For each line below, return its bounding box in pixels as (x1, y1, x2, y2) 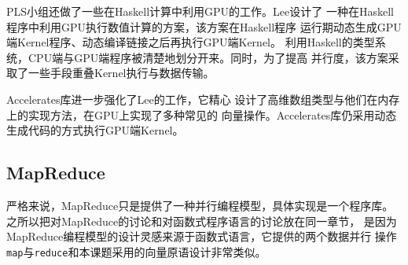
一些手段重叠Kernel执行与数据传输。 (28, 64, 215, 81)
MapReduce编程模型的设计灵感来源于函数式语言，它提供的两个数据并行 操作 (6, 228, 397, 245)
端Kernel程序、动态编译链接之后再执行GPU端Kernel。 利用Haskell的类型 (6, 34, 375, 50)
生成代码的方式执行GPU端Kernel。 (6, 122, 184, 138)
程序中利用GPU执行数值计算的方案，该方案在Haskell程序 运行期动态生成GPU (6, 18, 402, 35)
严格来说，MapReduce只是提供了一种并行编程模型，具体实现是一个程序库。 (6, 197, 394, 213)
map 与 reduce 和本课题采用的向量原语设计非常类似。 (6, 243, 266, 259)
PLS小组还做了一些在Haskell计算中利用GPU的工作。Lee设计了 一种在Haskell (6, 3, 394, 19)
